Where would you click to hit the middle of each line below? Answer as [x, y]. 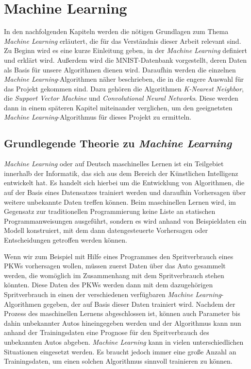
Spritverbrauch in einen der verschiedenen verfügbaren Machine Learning [113, 294]
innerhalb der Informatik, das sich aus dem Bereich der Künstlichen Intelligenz [121, 173]
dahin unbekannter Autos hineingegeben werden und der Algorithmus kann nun [123, 323]
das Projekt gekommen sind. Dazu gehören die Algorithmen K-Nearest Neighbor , [124, 88]
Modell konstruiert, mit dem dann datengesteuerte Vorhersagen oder [106, 230]
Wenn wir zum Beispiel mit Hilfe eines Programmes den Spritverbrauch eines [119, 256]
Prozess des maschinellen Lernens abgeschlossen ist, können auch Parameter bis [122, 313]
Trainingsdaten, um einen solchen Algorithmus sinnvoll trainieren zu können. [118, 361]
